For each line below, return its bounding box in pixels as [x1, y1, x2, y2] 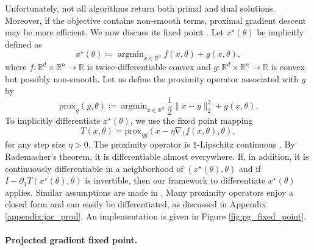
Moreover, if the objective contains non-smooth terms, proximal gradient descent [5, 13, 306, 26]
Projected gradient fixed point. [5, 234, 138, 246]
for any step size [5, 138, 66, 151]
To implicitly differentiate [5, 114, 101, 127]
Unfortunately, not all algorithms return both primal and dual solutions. [5, 2, 276, 14]
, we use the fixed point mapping [130, 114, 253, 127]
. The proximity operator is [88, 138, 190, 151]
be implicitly [257, 26, 304, 38]
